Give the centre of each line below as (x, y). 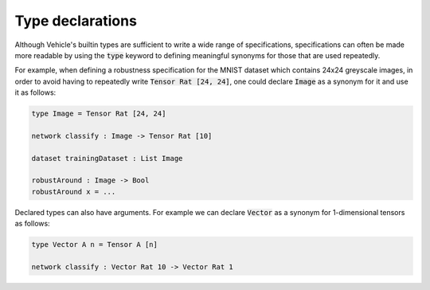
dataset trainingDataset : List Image (107, 158)
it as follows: (35, 92)
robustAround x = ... (74, 192)
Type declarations (76, 21)
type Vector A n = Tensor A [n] (95, 245)
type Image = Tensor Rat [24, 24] (99, 114)
